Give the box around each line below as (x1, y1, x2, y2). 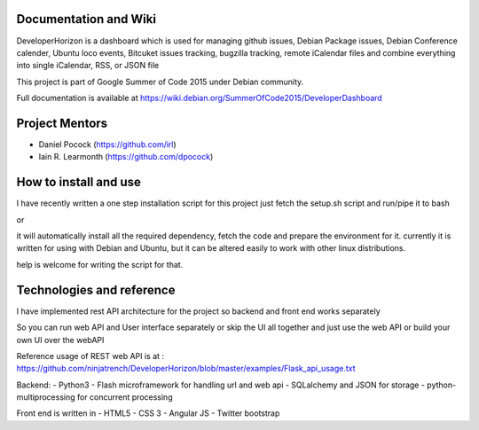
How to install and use (16, 175, 142, 190)
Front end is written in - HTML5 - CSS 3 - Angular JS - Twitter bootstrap (16, 408, 280, 418)
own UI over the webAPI (16, 334, 105, 345)
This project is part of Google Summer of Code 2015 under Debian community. (16, 76, 304, 87)
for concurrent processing (76, 392, 173, 403)
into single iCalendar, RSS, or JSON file (16, 60, 160, 71)
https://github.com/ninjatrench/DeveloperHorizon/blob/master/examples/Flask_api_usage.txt (16, 364, 356, 374)
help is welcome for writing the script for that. (16, 259, 184, 270)
